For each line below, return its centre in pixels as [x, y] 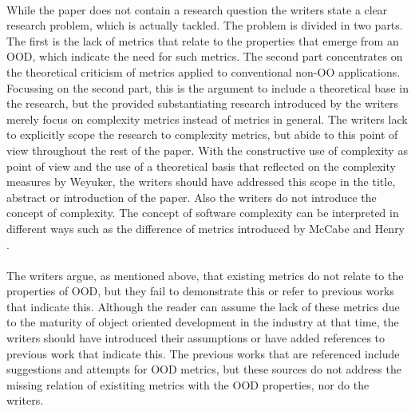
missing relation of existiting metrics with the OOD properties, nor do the [188, 384]
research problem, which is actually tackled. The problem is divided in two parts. [205, 25]
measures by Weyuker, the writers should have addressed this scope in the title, [201, 182]
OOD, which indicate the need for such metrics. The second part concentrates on [205, 56]
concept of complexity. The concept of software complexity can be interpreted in [203, 213]
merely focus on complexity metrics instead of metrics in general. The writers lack [207, 119]
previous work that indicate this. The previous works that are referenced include [203, 353]
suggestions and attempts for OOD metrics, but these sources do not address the [204, 369]
